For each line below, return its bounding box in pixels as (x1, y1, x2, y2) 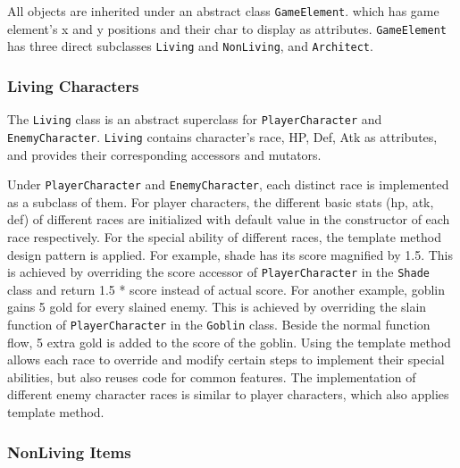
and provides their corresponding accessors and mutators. (7, 145, 322, 163)
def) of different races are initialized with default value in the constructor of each (7, 210, 450, 229)
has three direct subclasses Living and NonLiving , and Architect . (7, 37, 373, 55)
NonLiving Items (7, 440, 131, 463)
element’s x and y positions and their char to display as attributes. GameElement (7, 19, 447, 38)
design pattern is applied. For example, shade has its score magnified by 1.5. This (7, 245, 454, 263)
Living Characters (7, 74, 139, 96)
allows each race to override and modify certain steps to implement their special (7, 350, 445, 369)
